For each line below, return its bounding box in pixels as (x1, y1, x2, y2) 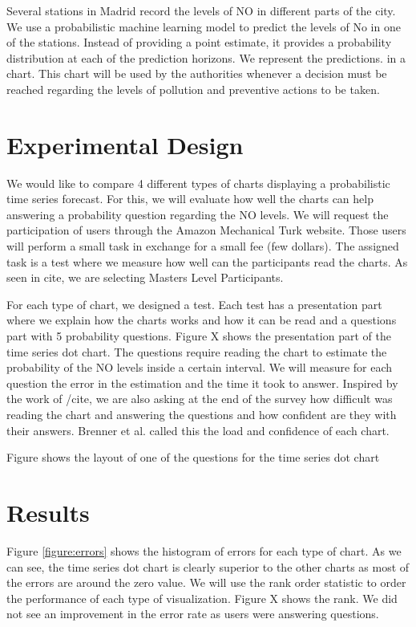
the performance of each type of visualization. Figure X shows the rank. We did (6, 589, 398, 606)
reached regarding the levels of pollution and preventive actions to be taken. (6, 80, 380, 97)
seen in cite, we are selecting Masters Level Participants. (6, 269, 284, 286)
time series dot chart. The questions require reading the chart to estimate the (6, 343, 387, 360)
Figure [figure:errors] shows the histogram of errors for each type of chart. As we (6, 542, 402, 559)
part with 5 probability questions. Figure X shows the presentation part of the (6, 328, 391, 344)
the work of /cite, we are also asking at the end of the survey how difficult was (6, 390, 393, 407)
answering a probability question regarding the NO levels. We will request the (6, 206, 389, 222)
